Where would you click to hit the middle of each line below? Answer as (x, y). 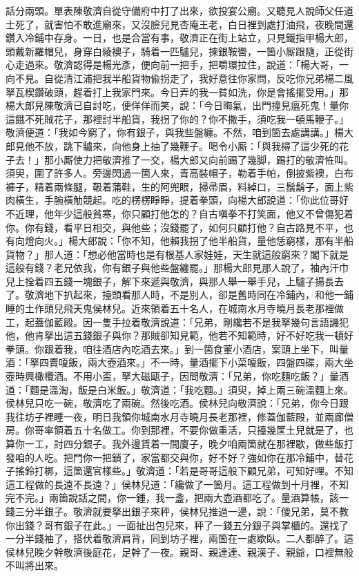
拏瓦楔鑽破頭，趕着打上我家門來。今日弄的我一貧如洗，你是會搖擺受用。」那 (177, 92)
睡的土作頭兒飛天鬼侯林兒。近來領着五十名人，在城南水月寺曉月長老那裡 (170, 308)
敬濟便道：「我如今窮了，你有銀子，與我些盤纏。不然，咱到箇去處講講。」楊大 (179, 132)
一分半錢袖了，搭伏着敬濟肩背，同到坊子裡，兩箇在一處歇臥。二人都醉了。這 (179, 538)
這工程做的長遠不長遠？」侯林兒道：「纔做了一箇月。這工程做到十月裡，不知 (177, 484)
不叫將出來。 (35, 565)
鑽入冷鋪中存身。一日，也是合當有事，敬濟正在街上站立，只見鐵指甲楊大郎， (179, 38)
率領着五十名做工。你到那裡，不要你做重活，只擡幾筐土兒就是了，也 (198, 430)
